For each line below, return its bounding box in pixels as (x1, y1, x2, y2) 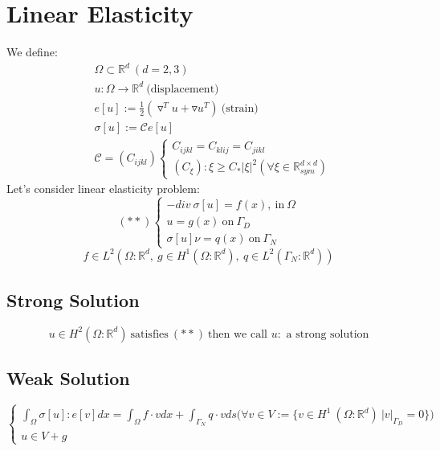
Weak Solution (6, 366, 130, 391)
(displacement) (146, 83, 219, 95)
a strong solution (286, 328, 369, 340)
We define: (6, 43, 58, 60)
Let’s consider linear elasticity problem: (6, 180, 200, 197)
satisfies (130, 328, 169, 340)
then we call (208, 328, 267, 340)
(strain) (221, 102, 259, 114)
